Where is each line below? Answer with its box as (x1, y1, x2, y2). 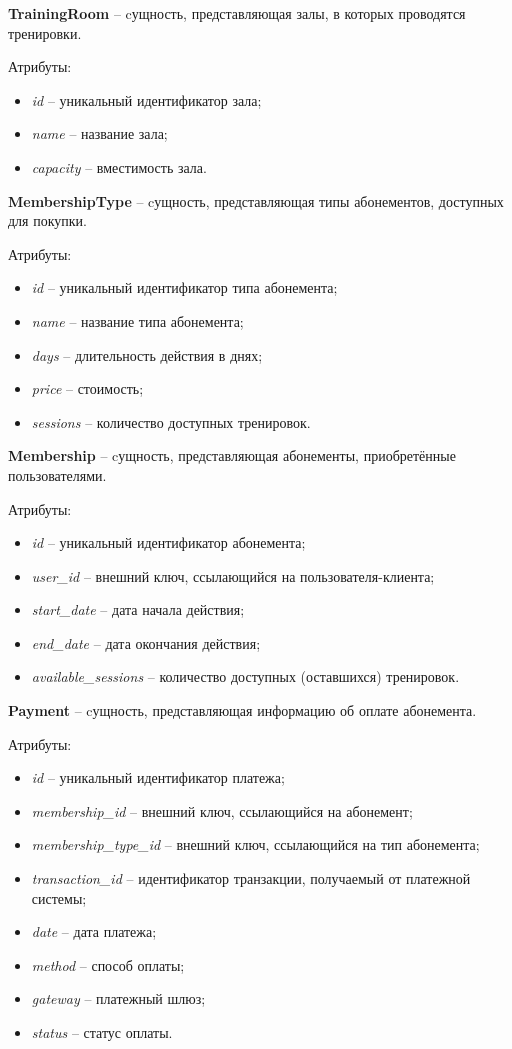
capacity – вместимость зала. (31, 156, 207, 177)
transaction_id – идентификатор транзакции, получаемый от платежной (31, 868, 471, 889)
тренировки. (8, 22, 82, 43)
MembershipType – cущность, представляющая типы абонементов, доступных (8, 190, 504, 211)
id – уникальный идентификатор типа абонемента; (31, 277, 338, 298)
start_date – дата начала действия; (31, 599, 245, 620)
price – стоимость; (31, 378, 144, 399)
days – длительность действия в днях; (31, 344, 263, 365)
